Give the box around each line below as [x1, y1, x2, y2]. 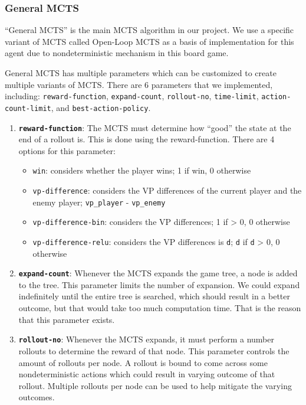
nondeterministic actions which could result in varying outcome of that [18, 368, 275, 380]
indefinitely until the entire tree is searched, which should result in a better [18, 290, 290, 302]
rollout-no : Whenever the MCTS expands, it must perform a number [18, 333, 274, 345]
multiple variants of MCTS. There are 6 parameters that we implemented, [5, 78, 273, 90]
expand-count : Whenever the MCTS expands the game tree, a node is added [18, 267, 298, 279]
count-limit [5, 104, 51, 113]
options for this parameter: [18, 144, 116, 156]
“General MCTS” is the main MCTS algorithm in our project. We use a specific [5, 24, 294, 36]
